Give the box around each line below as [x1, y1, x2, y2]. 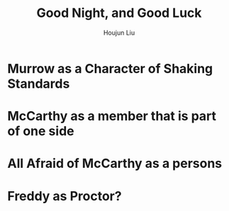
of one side [7, 123, 74, 139]
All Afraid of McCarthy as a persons [7, 156, 222, 171]
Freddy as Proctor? [7, 188, 122, 204]
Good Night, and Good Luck [36, 5, 202, 21]
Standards [7, 76, 70, 91]
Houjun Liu [103, 28, 135, 37]
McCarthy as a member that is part [7, 108, 217, 125]
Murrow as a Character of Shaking [7, 60, 213, 76]
